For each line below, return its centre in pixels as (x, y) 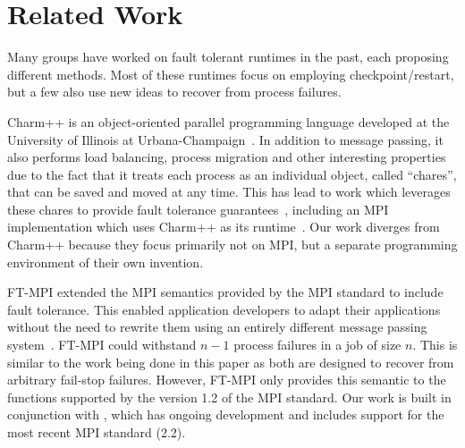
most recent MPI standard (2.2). (97, 432)
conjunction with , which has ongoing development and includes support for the (226, 414)
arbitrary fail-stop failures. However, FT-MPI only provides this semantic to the (227, 380)
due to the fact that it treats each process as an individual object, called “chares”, (232, 174)
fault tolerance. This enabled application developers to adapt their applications (224, 309)
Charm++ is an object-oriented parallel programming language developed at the (228, 121)
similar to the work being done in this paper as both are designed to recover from (231, 362)
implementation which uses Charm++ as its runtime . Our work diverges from (224, 227)
